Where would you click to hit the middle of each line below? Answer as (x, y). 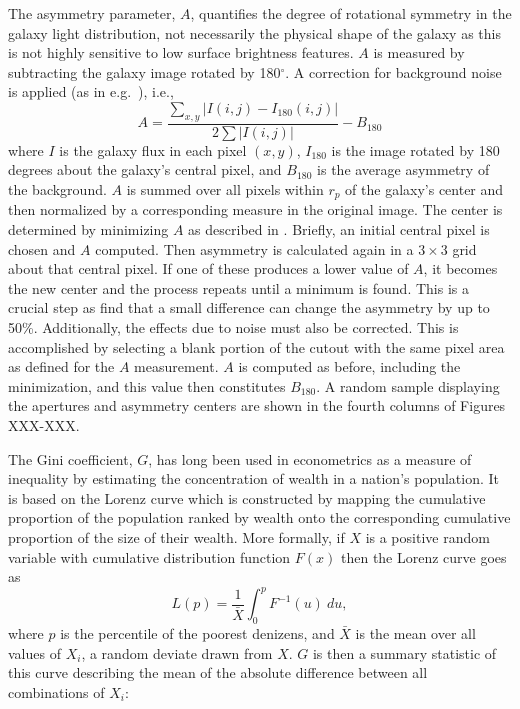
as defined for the (61, 366)
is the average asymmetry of (403, 169)
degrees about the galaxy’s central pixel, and (145, 169)
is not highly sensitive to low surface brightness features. (181, 52)
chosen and (42, 248)
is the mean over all (415, 633)
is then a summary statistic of (404, 652)
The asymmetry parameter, (92, 13)
